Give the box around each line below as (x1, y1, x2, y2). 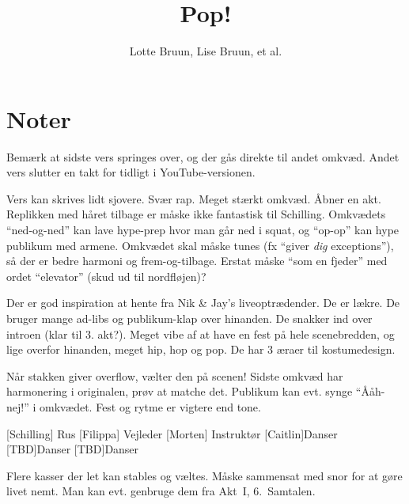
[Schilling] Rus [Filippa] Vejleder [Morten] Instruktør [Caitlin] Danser (6, 425, 338, 441)
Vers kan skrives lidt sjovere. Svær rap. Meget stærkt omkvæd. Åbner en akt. (6, 190, 381, 207)
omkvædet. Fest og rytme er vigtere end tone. (39, 398, 261, 415)
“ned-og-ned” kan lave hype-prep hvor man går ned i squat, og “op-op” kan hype (6, 222, 400, 238)
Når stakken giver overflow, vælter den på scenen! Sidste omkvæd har (6, 367, 343, 384)
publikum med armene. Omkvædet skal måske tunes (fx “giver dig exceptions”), (6, 237, 394, 253)
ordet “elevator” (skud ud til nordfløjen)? (6, 267, 206, 284)
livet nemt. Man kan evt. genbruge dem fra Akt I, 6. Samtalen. (6, 483, 316, 499)
